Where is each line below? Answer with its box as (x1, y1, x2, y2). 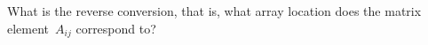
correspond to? (75, 19, 156, 37)
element (7, 19, 50, 37)
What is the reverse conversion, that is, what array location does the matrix (7, 2, 422, 19)
